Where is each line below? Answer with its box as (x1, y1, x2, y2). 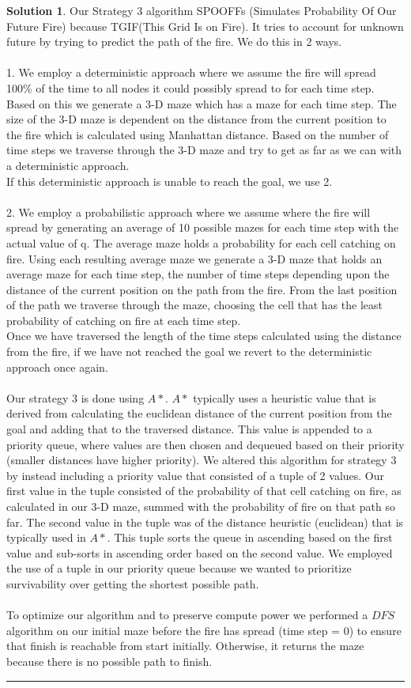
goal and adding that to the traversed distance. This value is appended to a (6, 421, 372, 437)
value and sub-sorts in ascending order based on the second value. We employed (6, 544, 393, 561)
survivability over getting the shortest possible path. (6, 575, 259, 592)
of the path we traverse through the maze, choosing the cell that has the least (6, 297, 383, 313)
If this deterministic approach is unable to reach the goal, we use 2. (6, 172, 333, 189)
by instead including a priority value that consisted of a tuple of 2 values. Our (6, 467, 385, 483)
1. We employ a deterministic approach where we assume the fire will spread (6, 64, 376, 81)
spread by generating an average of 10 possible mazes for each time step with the (6, 219, 399, 236)
